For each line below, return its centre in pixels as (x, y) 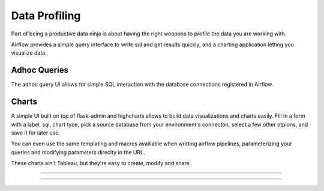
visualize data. (29, 53)
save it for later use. (35, 133)
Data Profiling (46, 16)
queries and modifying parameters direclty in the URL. (78, 152)
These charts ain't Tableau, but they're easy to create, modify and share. (101, 163)
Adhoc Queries (40, 70)
